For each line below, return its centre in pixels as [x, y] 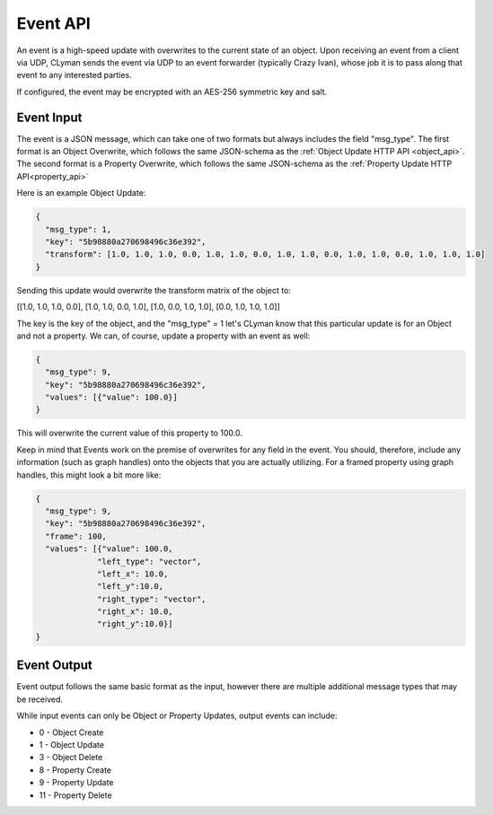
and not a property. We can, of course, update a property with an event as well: [163, 336]
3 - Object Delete [71, 758]
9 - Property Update [76, 783]
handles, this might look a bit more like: [89, 475]
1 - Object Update [72, 744]
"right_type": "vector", [152, 599]
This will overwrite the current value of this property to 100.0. [129, 433]
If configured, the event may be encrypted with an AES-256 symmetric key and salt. [172, 92]
